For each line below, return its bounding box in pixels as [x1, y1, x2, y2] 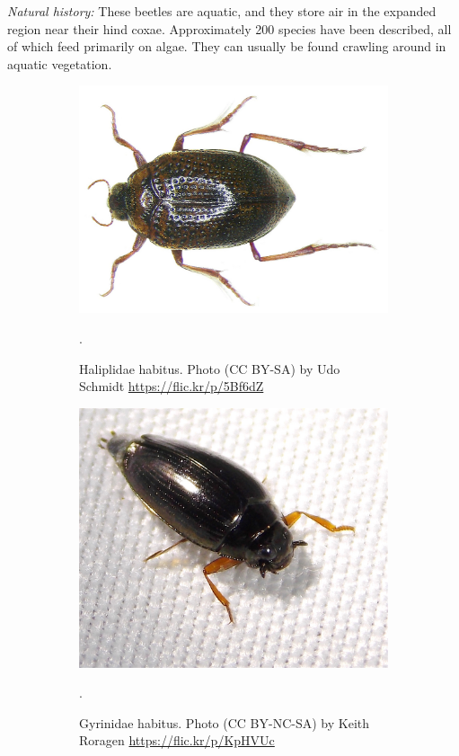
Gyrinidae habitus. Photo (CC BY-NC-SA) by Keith [79, 713, 370, 732]
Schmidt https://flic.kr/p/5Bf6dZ [79, 377, 264, 396]
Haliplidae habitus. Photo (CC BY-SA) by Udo [79, 359, 340, 378]
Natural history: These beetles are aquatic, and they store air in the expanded [7, 2, 437, 20]
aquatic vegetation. [7, 54, 112, 73]
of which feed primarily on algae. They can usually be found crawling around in [7, 37, 446, 56]
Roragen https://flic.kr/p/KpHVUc [79, 731, 275, 750]
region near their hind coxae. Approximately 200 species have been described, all [7, 19, 452, 38]
